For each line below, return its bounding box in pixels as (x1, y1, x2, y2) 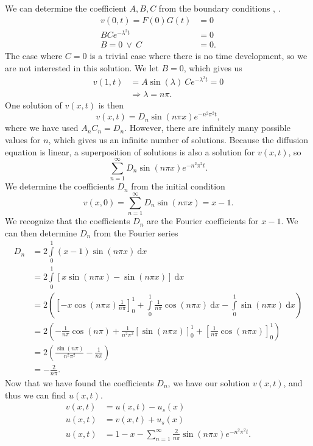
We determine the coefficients (5, 180, 114, 193)
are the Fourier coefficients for (147, 214, 259, 227)
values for (5, 133, 41, 146)
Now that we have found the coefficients (5, 377, 154, 389)
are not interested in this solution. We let (5, 61, 159, 74)
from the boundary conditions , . (158, 2, 281, 14)
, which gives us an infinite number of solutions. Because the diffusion (48, 133, 309, 146)
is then (98, 99, 124, 111)
